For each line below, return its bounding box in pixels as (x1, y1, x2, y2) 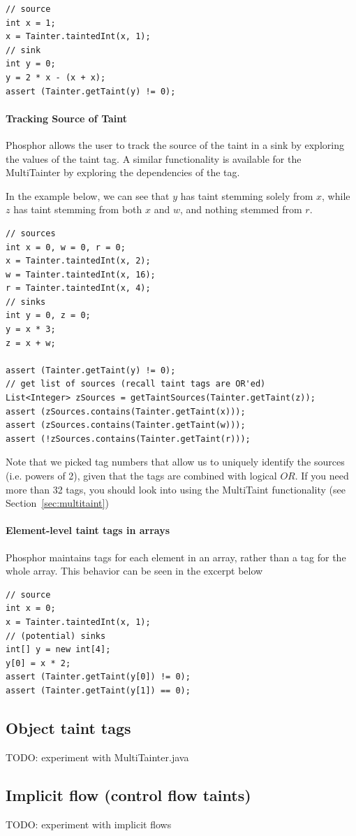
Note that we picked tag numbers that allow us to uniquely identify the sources (6, 454, 345, 469)
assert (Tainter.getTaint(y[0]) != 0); (6, 672, 191, 682)
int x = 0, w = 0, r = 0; (6, 242, 126, 252)
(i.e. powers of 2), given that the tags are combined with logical (6, 468, 277, 483)
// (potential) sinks (6, 630, 106, 641)
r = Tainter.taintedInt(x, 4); (6, 283, 151, 294)
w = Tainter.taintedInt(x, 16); (6, 269, 156, 280)
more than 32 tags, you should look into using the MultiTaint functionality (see (6, 482, 346, 496)
